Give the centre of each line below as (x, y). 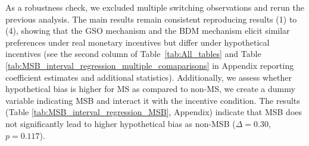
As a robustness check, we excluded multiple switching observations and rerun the (155, 7)
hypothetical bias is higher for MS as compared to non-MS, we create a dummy (150, 89)
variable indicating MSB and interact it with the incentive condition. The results (153, 100)
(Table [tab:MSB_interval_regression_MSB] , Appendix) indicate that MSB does (154, 112)
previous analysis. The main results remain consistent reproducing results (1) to (151, 19)
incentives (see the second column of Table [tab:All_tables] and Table (133, 54)
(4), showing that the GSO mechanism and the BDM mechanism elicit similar (148, 31)
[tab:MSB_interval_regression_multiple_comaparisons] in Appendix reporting (150, 65)
